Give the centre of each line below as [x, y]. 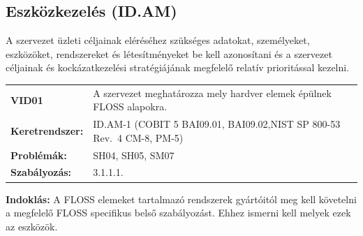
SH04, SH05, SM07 [134, 155]
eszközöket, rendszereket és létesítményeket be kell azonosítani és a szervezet [169, 53]
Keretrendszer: [47, 130]
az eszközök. [32, 226]
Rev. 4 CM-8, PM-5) [138, 137]
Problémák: [39, 155]
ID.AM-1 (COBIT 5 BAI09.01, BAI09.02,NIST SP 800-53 [217, 124]
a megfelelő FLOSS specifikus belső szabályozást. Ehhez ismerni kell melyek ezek [178, 213]
